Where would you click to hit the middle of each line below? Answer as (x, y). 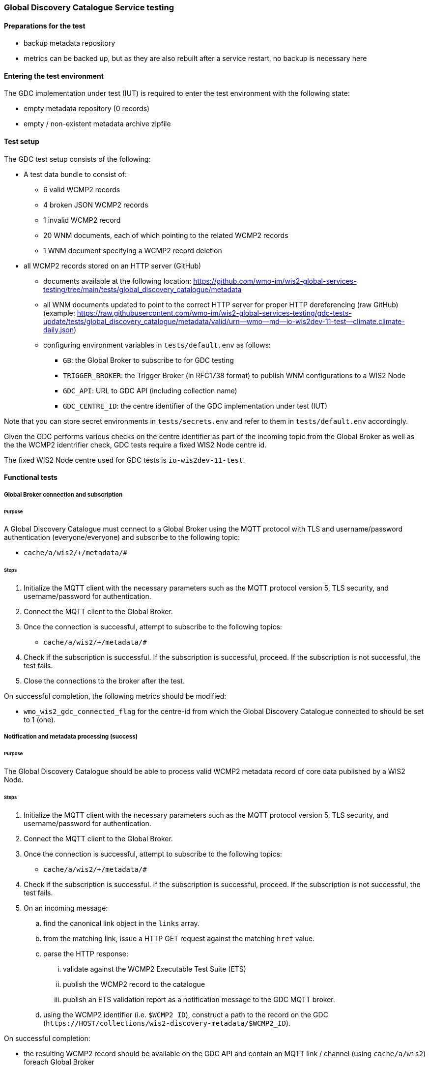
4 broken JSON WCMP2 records (96, 205)
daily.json (59, 329)
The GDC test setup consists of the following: (77, 159)
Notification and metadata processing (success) (71, 737)
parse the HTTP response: (86, 953)
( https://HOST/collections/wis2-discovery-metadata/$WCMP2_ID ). (167, 1023)
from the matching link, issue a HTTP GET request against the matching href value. (179, 938)
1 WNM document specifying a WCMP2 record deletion (133, 250)
